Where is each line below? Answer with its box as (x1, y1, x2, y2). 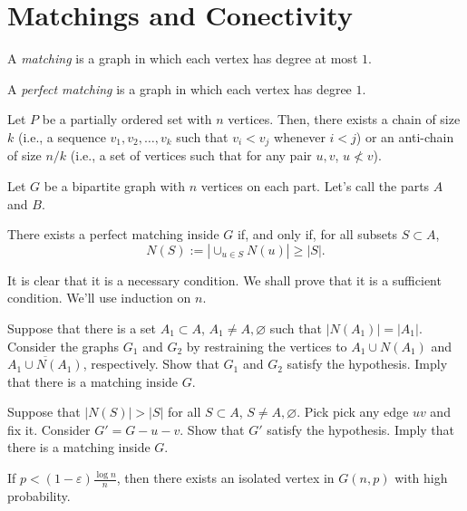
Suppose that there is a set (7, 318, 156, 337)
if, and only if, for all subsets (237, 225, 398, 244)
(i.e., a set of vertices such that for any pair (70, 146, 312, 165)
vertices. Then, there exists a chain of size (228, 110, 461, 129)
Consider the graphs (7, 336, 120, 355)
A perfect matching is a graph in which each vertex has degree (7, 79, 352, 98)
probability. (7, 486, 71, 505)
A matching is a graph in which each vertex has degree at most (7, 49, 358, 68)
